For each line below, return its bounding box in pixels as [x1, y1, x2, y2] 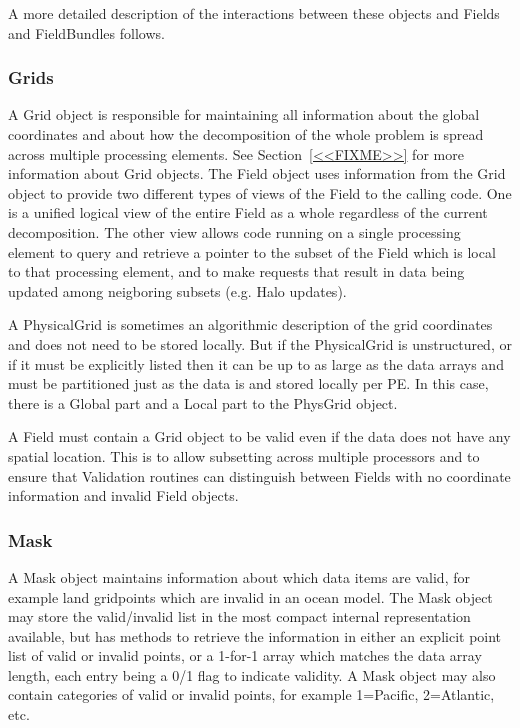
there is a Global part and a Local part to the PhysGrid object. [8, 392, 398, 413]
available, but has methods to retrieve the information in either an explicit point [8, 625, 502, 646]
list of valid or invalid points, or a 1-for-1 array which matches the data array [8, 645, 482, 666]
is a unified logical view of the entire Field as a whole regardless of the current [8, 202, 488, 223]
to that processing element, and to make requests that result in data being [8, 261, 465, 282]
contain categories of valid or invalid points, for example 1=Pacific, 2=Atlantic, [8, 684, 495, 705]
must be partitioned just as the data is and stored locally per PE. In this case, [8, 373, 489, 394]
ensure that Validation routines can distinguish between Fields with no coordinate [8, 465, 511, 486]
